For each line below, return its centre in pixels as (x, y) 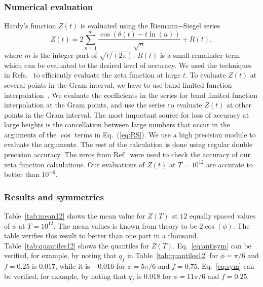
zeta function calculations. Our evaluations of (74, 164)
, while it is (73, 266)
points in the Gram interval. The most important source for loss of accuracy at (127, 114)
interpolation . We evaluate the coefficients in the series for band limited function (131, 95)
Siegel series (202, 26)
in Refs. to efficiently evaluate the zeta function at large (92, 75)
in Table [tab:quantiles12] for (172, 255)
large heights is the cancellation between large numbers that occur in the (117, 124)
